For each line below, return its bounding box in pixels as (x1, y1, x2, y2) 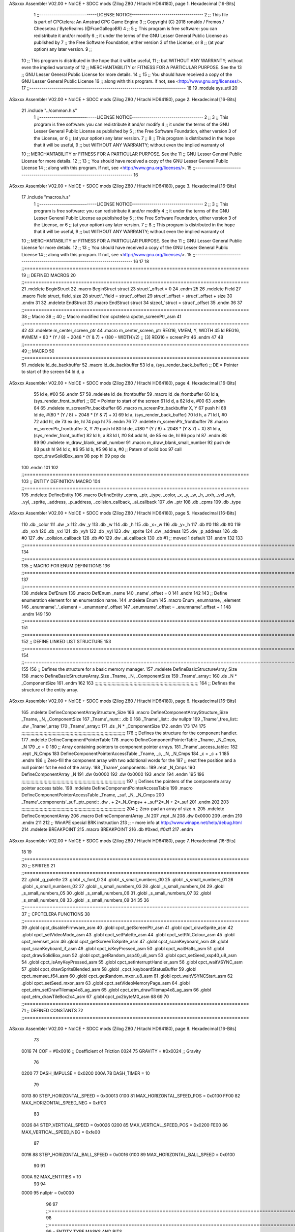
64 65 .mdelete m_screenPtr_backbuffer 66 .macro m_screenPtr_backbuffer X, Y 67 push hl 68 (33, 405, 226, 411)
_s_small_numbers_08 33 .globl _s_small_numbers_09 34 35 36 (21, 897, 149, 903)
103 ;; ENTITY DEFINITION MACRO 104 (21, 478, 101, 484)
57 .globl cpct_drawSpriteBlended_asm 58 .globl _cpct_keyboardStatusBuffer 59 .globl (21, 966, 197, 972)
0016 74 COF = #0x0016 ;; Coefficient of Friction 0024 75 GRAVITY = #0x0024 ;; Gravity (21, 1048, 201, 1054)
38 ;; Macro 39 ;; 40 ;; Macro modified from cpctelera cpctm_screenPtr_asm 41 (21, 313, 181, 320)
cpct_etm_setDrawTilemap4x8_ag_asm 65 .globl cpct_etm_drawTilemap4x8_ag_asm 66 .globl (21, 987, 211, 992)
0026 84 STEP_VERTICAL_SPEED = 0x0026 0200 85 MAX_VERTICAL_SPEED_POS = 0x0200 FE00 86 (21, 1122, 228, 1128)
